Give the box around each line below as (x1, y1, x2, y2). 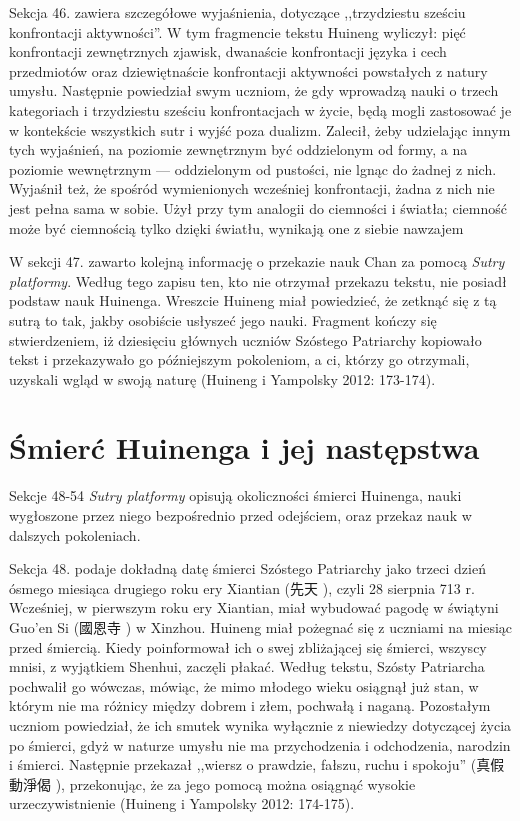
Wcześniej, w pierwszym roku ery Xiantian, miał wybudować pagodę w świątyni (9, 597, 499, 618)
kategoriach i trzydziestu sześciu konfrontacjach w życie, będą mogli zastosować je (9, 99, 512, 120)
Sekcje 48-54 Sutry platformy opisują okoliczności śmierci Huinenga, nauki (9, 485, 462, 506)
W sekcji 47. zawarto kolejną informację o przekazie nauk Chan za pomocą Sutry (9, 251, 505, 272)
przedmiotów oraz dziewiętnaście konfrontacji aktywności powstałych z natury (9, 60, 488, 81)
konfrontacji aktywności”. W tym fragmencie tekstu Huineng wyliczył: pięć (9, 21, 466, 42)
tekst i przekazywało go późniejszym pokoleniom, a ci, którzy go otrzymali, (9, 349, 470, 370)
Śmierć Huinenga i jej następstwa (9, 427, 480, 468)
